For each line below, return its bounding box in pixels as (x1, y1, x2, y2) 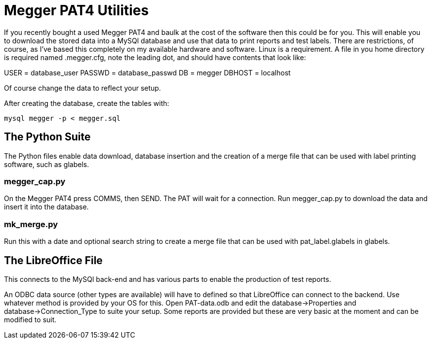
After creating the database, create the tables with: (4, 99, 169, 107)
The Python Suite (4, 131, 91, 143)
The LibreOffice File (4, 254, 103, 267)
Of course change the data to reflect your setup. (4, 83, 161, 92)
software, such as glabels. (4, 160, 89, 169)
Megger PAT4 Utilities (4, 2, 149, 19)
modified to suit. (4, 315, 57, 324)
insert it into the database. (4, 203, 89, 211)
